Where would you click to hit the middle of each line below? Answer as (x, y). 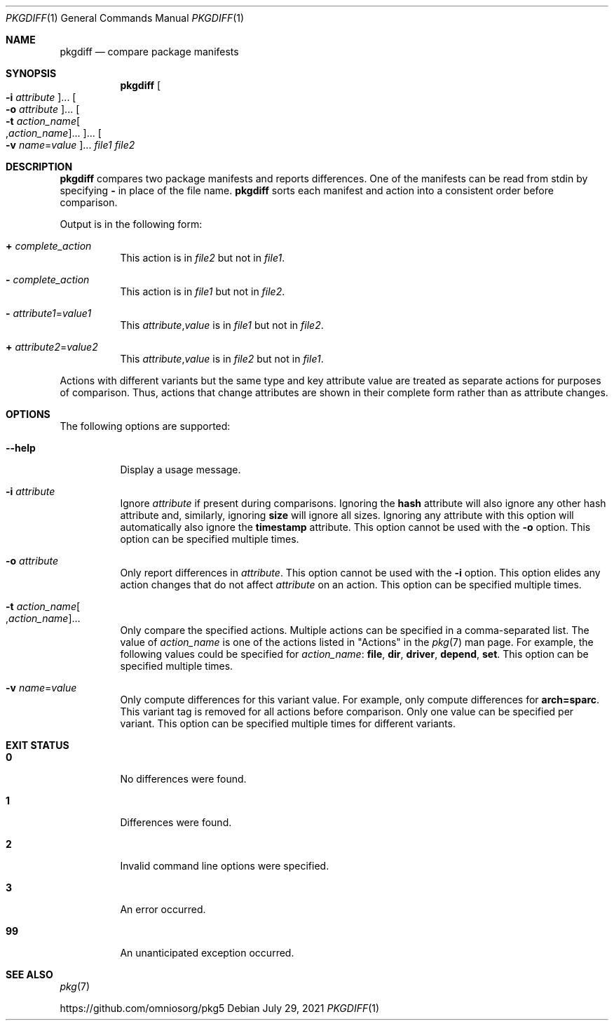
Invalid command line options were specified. (225, 866)
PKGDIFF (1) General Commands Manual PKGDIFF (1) (125, 18)
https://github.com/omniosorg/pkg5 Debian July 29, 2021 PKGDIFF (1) (220, 1008)
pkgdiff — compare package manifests (149, 52)
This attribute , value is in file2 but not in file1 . (222, 359)
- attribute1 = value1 (49, 313)
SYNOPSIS (31, 73)
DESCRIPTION (39, 167)
